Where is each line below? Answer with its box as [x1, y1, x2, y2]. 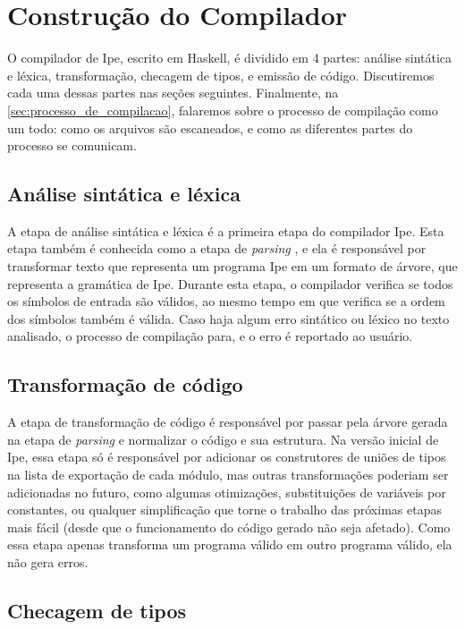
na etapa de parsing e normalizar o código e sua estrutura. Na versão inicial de [7, 429, 439, 448]
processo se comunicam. [7, 136, 137, 155]
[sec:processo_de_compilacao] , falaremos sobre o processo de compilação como [7, 100, 438, 119]
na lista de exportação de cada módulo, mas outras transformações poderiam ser [7, 465, 449, 484]
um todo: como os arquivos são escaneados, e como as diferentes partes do [7, 118, 413, 137]
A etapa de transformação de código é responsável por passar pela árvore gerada [7, 412, 448, 431]
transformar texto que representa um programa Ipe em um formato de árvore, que [7, 257, 458, 276]
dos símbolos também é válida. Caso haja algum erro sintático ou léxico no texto [7, 309, 450, 327]
